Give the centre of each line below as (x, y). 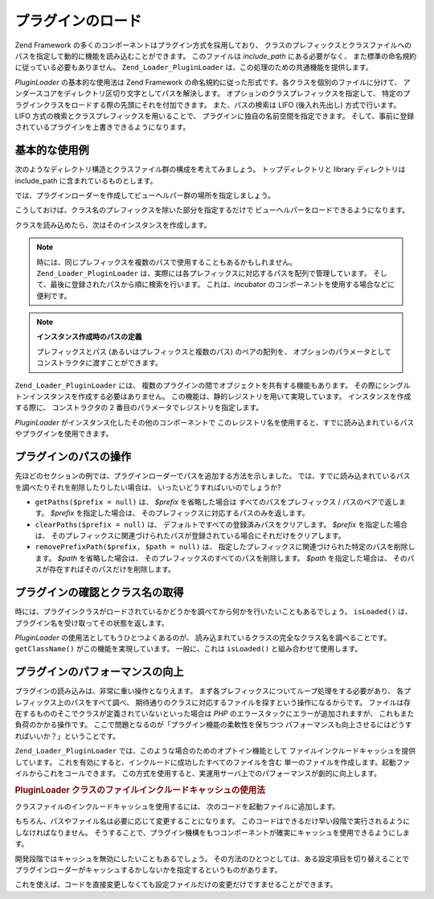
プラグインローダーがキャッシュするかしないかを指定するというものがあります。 (148, 869)
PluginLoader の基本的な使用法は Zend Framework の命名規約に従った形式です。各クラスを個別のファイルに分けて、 (208, 82)
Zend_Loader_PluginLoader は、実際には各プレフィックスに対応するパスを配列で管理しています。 (204, 273)
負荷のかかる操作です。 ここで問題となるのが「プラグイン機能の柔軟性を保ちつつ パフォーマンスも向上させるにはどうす (213, 725)
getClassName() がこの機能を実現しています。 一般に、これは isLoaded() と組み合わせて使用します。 (188, 649)
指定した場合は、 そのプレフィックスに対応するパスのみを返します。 (196, 513)
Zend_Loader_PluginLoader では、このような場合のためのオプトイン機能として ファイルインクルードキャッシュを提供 (215, 751)
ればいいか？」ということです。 (68, 736)
